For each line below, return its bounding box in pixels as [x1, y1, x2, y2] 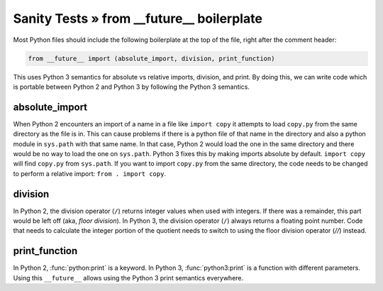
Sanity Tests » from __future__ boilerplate [13, 11, 262, 26]
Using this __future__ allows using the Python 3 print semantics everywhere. [13, 273, 244, 282]
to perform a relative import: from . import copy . [13, 169, 167, 177]
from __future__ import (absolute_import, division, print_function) [28, 54, 275, 62]
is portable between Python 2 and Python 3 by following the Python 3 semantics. [13, 82, 250, 91]
